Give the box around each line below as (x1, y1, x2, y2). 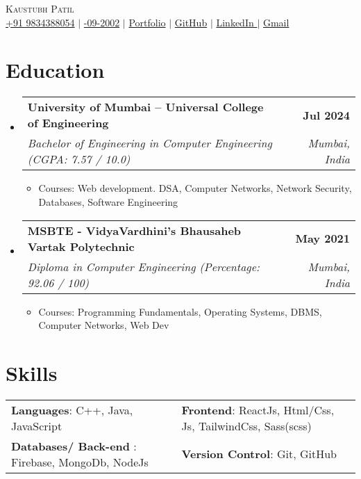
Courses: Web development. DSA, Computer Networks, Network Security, (38, 181, 352, 195)
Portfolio (128, 15, 166, 29)
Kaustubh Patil (6, 1, 74, 15)
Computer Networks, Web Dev (38, 318, 169, 332)
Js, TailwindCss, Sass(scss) (181, 417, 312, 434)
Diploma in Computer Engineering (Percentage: (27, 258, 260, 275)
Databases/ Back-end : (11, 437, 137, 454)
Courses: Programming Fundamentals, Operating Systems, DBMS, (38, 304, 322, 318)
